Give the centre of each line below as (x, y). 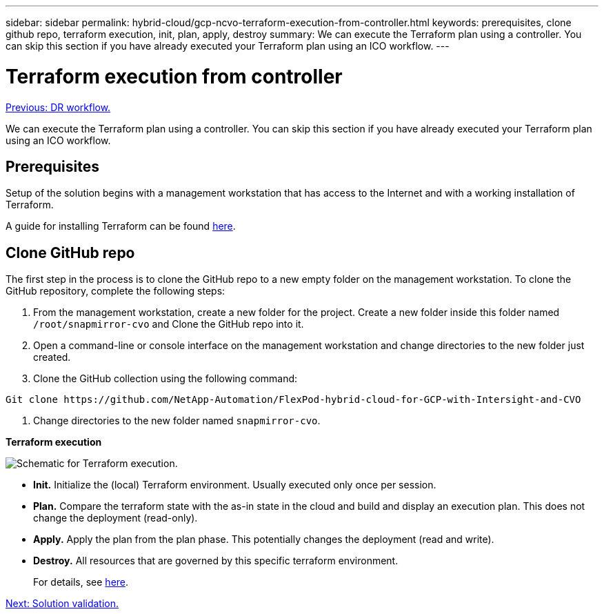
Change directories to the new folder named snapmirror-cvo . (177, 421)
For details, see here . (81, 582)
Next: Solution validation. (62, 604)
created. (52, 357)
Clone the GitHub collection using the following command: (165, 379)
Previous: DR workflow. (58, 107)
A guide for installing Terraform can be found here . (121, 226)
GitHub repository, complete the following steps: (115, 291)
